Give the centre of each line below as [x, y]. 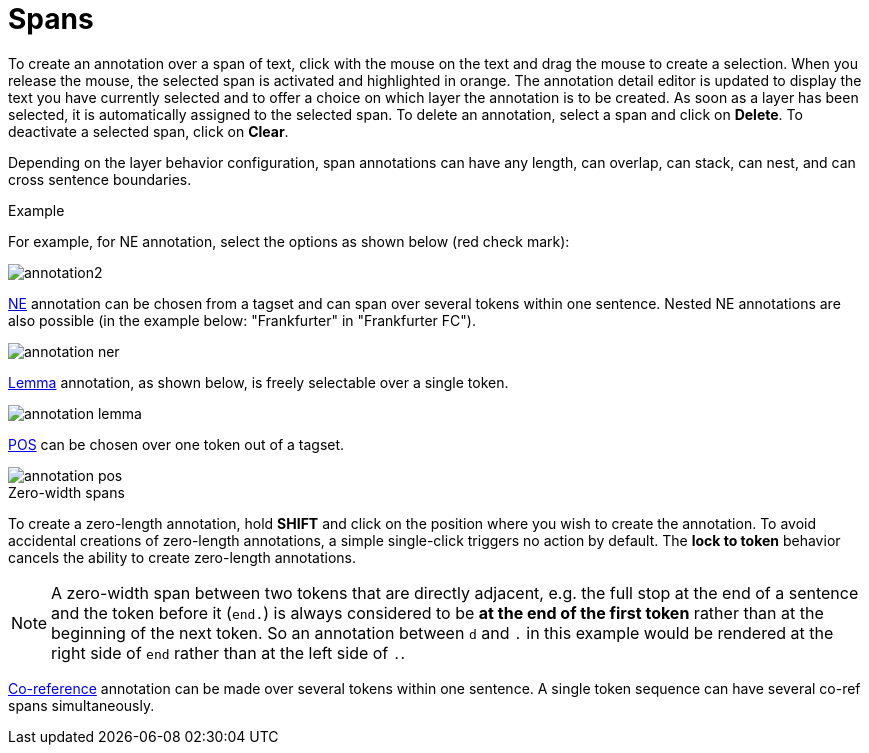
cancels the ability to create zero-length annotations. [182, 557]
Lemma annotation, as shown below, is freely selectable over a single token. [258, 382]
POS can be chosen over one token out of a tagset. [176, 444]
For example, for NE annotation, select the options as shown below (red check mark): [289, 241]
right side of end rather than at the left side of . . [228, 652]
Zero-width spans [66, 492]
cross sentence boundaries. [100, 179]
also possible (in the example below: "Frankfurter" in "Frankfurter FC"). [242, 320]
